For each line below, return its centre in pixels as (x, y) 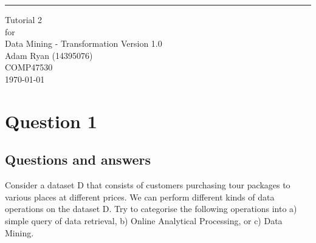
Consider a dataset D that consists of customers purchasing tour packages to (148, 185)
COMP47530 (29, 67)
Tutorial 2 (24, 19)
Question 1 (51, 121)
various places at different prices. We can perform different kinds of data (140, 197)
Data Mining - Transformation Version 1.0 (84, 43)
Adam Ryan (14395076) (49, 55)
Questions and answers (78, 159)
